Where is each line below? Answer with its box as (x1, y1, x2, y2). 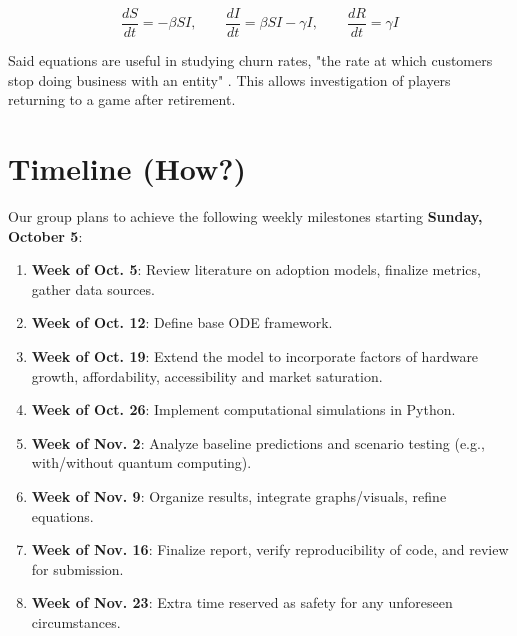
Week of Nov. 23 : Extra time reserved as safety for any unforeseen (31, 592, 453, 613)
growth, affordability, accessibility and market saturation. (31, 365, 383, 386)
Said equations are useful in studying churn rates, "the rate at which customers (8, 50, 493, 71)
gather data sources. (31, 278, 155, 299)
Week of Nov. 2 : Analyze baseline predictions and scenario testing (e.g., (31, 432, 485, 453)
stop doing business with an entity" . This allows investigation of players (8, 69, 451, 90)
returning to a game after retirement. (8, 89, 236, 110)
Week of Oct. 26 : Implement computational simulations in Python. (31, 399, 456, 420)
